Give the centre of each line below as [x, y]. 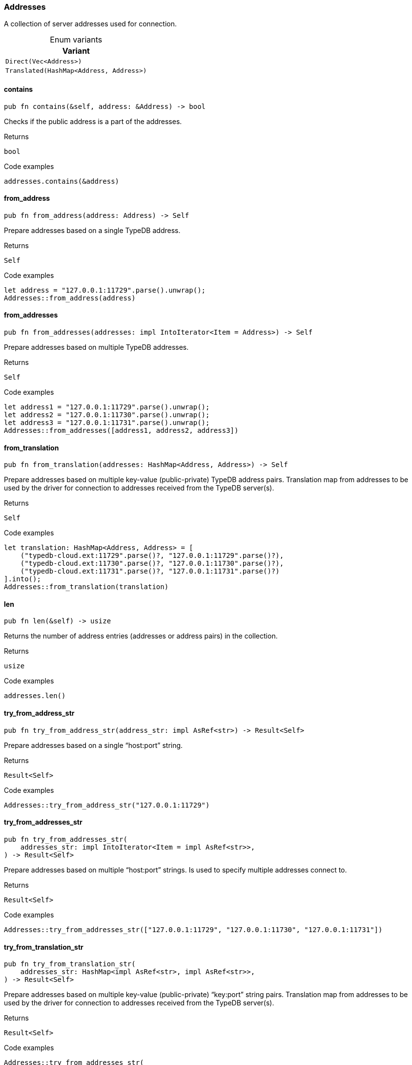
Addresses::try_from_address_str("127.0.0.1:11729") [107, 805]
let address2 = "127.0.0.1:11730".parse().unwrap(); [107, 415]
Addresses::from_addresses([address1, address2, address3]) [121, 431]
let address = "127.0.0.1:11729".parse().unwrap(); [105, 290]
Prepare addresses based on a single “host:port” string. [93, 745]
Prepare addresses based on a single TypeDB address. [92, 230]
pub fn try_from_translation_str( [70, 964]
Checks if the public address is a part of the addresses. [93, 121]
